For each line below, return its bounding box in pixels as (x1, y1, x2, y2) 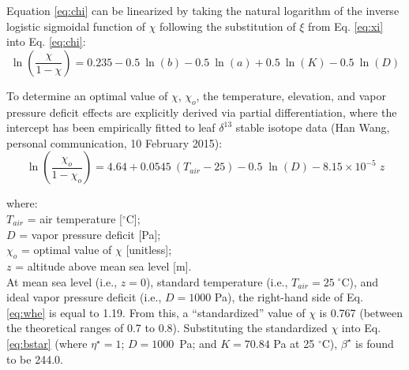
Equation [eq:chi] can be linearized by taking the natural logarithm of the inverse (6, 2, 400, 18)
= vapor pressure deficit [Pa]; (19, 226, 161, 242)
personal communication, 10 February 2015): (6, 134, 223, 151)
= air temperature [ (27, 210, 122, 226)
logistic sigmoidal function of (6, 17, 145, 34)
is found (355, 334, 394, 351)
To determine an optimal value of (6, 87, 168, 103)
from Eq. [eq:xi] (307, 17, 384, 34)
